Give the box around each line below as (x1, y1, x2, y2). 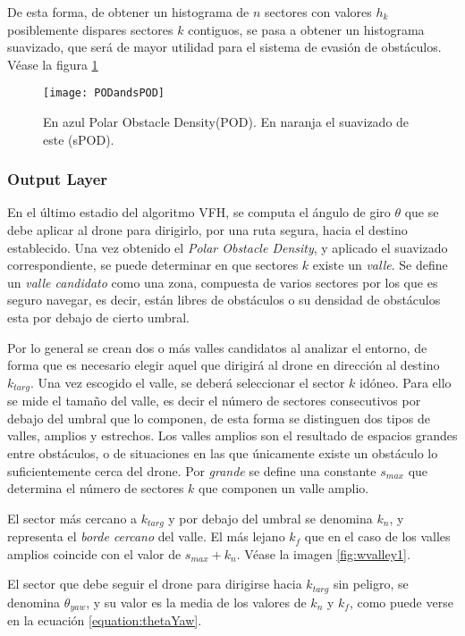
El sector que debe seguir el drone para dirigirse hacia (7, 574, 302, 593)
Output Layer (7, 168, 108, 190)
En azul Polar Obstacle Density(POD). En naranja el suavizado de (43, 113, 410, 131)
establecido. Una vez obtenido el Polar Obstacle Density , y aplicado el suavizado (7, 238, 448, 256)
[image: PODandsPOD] (43, 87, 165, 100)
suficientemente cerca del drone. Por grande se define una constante (7, 461, 376, 480)
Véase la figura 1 (7, 54, 98, 73)
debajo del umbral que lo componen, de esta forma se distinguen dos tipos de (7, 408, 430, 427)
